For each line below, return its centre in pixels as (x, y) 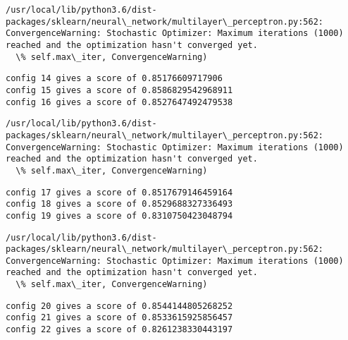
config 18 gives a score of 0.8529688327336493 (119, 204)
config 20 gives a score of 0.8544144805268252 (119, 306)
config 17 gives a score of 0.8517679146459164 (119, 192)
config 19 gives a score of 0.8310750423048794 (119, 215)
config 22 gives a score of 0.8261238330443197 (119, 330)
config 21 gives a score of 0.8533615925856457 (119, 318)
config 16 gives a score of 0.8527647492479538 (119, 102)
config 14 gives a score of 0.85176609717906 (114, 79)
